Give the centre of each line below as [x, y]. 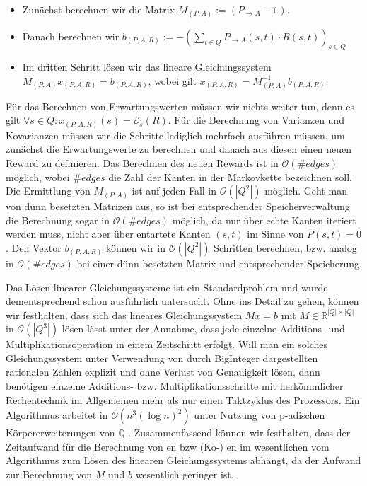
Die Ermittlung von [48, 191]
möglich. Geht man [306, 191]
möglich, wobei [38, 177]
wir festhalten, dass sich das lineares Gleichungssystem [124, 314]
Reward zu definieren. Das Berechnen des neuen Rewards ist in [142, 162]
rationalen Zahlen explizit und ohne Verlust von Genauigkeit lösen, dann [163, 372]
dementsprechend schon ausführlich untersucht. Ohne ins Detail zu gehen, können [182, 301]
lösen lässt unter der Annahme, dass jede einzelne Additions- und [203, 329]
